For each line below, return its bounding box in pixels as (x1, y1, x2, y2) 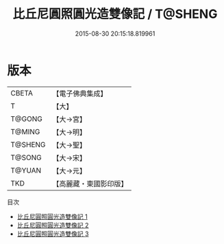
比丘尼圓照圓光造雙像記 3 (16, 230, 89, 238)
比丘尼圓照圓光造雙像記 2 (16, 221, 89, 229)
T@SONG (10, 153, 42, 162)
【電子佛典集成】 (52, 89, 108, 98)
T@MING (10, 126, 40, 136)
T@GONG (10, 114, 42, 124)
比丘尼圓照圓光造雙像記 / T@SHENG (12, 6, 218, 22)
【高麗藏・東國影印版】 (52, 179, 128, 188)
